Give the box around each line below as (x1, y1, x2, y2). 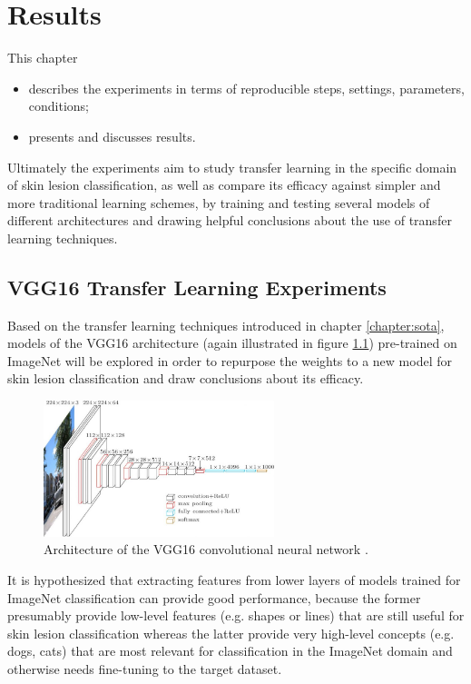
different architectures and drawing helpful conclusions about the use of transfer (7, 211, 452, 230)
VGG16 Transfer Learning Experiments (7, 273, 387, 301)
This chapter (7, 48, 78, 67)
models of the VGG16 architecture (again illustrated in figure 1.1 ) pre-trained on (7, 333, 457, 352)
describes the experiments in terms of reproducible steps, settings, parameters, (28, 78, 465, 97)
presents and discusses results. (28, 126, 196, 145)
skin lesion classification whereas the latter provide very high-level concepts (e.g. (7, 623, 455, 642)
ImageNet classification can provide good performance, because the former (7, 588, 421, 607)
